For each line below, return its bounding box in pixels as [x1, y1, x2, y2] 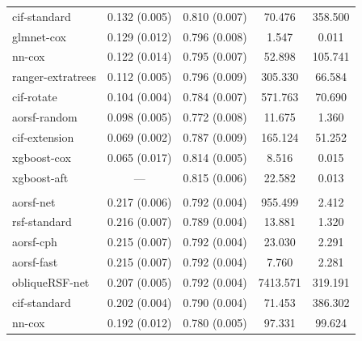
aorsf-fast [12, 254, 58, 271]
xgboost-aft [12, 168, 69, 185]
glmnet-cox [12, 28, 66, 45]
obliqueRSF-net [12, 273, 90, 290]
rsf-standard [12, 213, 72, 230]
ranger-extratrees [12, 68, 97, 85]
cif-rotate [12, 88, 57, 105]
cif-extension [12, 128, 74, 145]
